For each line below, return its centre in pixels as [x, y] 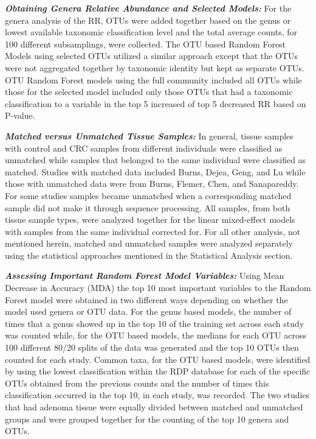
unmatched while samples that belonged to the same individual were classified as [156, 160]
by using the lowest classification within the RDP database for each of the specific [158, 371]
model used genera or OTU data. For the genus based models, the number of [148, 311]
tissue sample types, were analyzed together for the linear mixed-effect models [150, 219]
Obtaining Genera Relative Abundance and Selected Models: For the [148, 8]
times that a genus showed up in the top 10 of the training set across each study [155, 323]
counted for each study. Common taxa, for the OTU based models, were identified [158, 359]
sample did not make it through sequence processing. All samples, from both [148, 207]
